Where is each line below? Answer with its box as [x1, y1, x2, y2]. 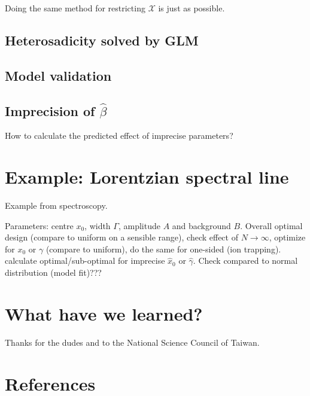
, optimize [269, 231, 306, 243]
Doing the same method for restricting [5, 2, 145, 14]
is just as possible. [158, 2, 225, 14]
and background [172, 219, 231, 231]
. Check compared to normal [193, 254, 298, 267]
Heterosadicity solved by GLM [5, 31, 199, 49]
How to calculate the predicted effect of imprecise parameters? [5, 129, 233, 142]
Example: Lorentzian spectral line [5, 165, 289, 189]
